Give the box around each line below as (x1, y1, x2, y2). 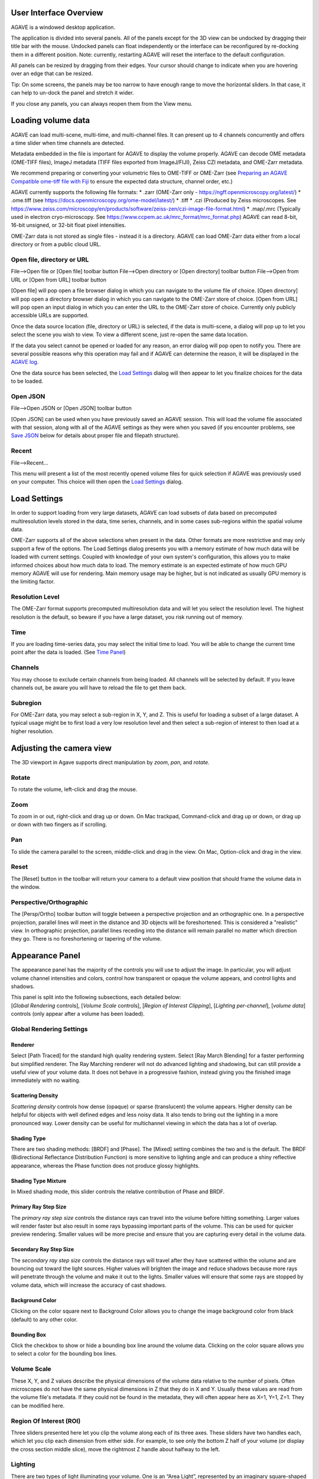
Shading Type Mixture (11, 1177, 67, 1184)
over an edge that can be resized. (11, 70, 93, 77)
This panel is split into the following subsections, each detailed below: (11, 994, 181, 1001)
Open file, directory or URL (11, 256, 89, 263)
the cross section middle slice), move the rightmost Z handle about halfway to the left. (11, 1445, 220, 1452)
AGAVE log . (11, 359, 39, 366)
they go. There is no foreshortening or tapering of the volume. (11, 935, 162, 942)
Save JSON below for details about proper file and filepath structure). (11, 432, 180, 439)
